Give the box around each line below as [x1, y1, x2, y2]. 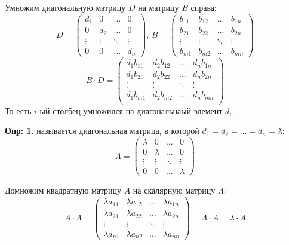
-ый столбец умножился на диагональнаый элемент [36, 104, 223, 117]
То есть [5, 104, 32, 117]
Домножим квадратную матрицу [5, 184, 122, 197]
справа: [190, 1, 217, 13]
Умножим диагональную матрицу [5, 1, 126, 13]
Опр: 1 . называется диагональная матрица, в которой [5, 124, 199, 137]
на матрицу [138, 1, 179, 13]
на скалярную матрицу [133, 184, 216, 197]
